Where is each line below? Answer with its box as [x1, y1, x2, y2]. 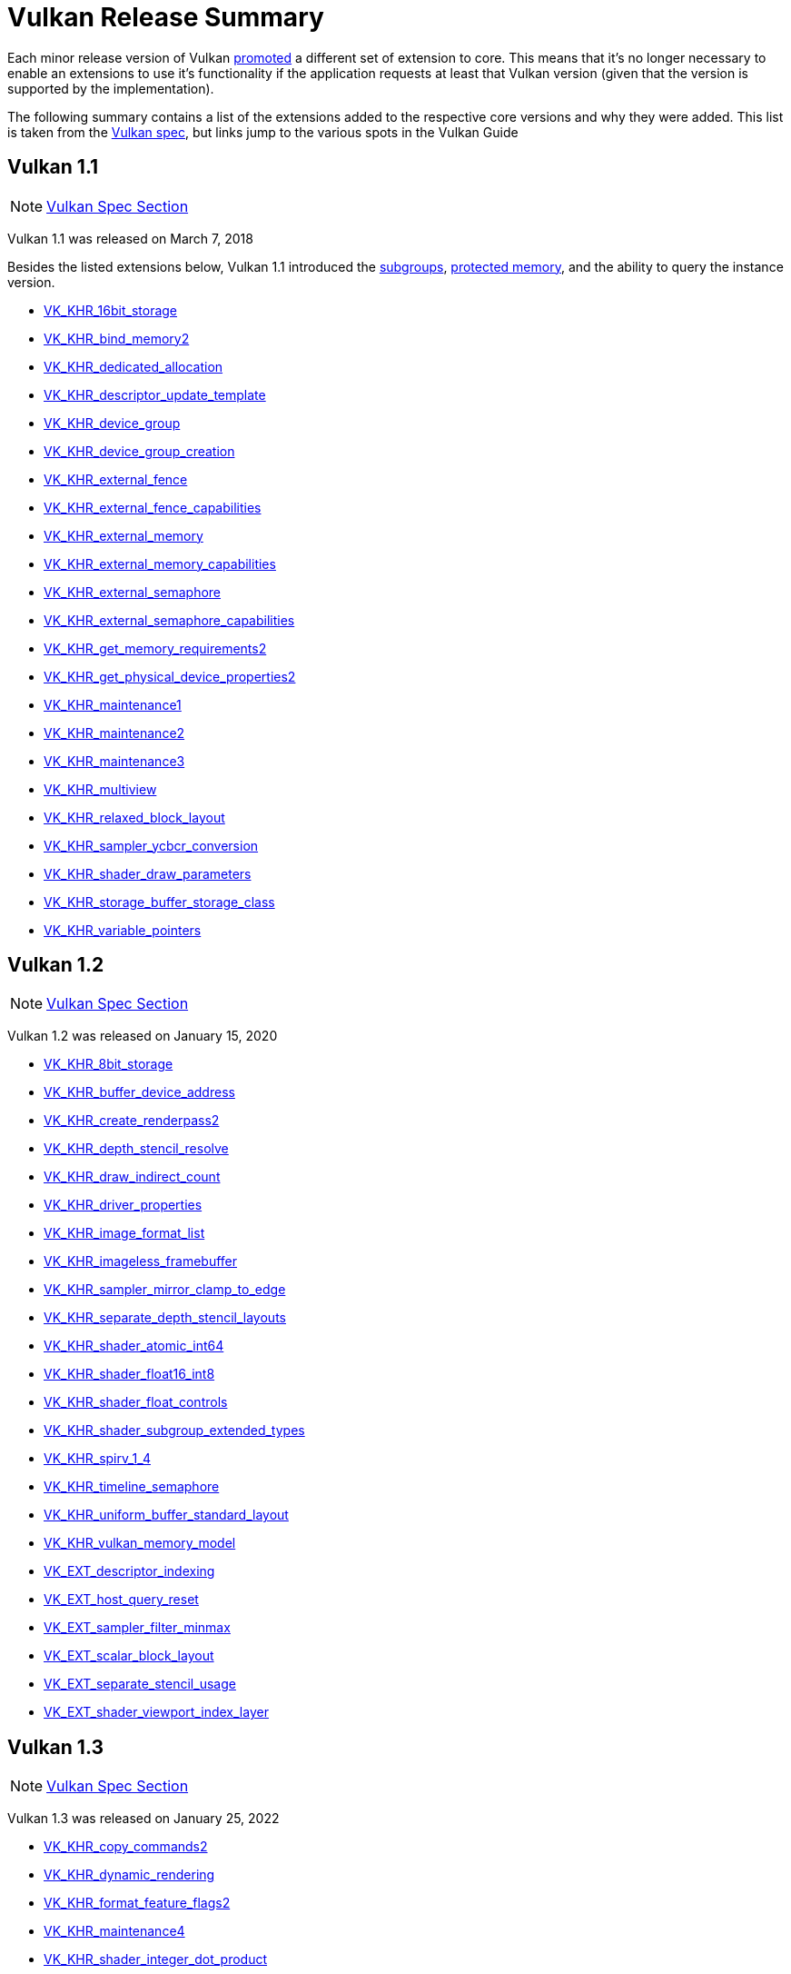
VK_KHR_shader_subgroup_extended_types [44, 1422, 305, 1439]
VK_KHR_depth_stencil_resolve [44, 1141, 229, 1157]
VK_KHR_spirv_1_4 [44, 1451, 151, 1467]
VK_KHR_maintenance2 [44, 724, 185, 741]
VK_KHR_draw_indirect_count [44, 1169, 221, 1185]
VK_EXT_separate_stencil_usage [44, 1676, 236, 1692]
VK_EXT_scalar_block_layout [44, 1648, 214, 1664]
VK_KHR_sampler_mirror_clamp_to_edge [44, 1281, 286, 1298]
